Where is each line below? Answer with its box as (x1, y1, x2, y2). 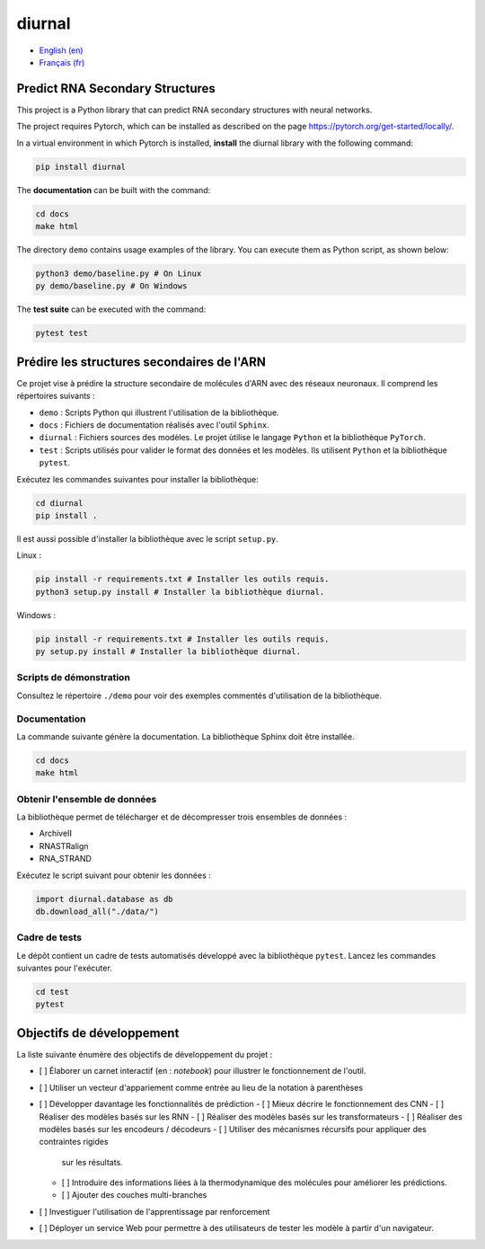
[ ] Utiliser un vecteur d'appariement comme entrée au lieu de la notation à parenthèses (39, 1082, 364, 1093)
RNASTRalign (39, 840, 89, 851)
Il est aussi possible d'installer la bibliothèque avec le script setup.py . (16, 533, 278, 544)
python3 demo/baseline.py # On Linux (35, 268, 202, 279)
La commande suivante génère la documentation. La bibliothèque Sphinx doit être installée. (16, 731, 355, 741)
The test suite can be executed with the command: (16, 304, 207, 314)
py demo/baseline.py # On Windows (35, 281, 188, 291)
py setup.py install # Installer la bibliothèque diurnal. (35, 647, 301, 657)
